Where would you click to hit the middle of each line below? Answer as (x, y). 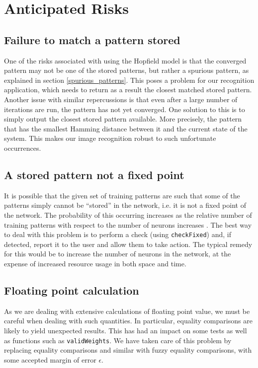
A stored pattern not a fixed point (94, 174)
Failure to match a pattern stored (92, 39)
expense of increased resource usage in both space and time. (95, 263)
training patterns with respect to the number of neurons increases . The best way (128, 224)
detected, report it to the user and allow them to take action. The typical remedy (128, 244)
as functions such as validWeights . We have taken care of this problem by (118, 340)
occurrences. (23, 148)
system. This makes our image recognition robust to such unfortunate (110, 138)
